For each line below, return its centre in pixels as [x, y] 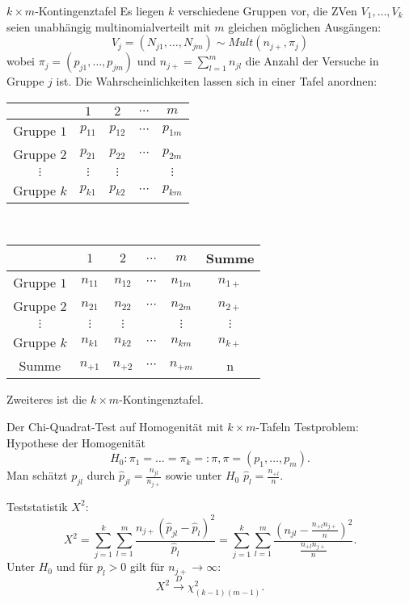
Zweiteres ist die [47, 399]
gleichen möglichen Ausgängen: [305, 26]
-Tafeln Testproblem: [307, 426]
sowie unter [194, 475]
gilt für [148, 566]
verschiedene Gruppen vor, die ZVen [267, 10]
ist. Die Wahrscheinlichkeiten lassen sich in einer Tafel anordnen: [217, 81]
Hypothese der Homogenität [76, 442]
